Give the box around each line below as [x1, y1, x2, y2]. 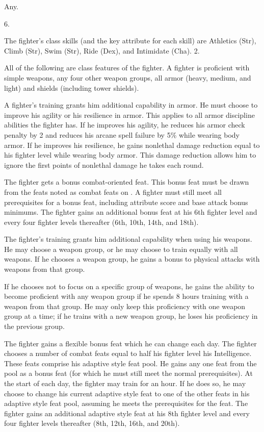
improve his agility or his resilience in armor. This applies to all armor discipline [4, 109, 255, 120]
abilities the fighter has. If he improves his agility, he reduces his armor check [4, 119, 245, 130]
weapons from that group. [4, 264, 85, 274]
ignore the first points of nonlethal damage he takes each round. [4, 159, 204, 170]
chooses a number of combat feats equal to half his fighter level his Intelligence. [4, 348, 252, 359]
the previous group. [4, 321, 65, 332]
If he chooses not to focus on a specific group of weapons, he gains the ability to [4, 281, 254, 291]
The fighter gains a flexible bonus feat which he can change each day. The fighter [4, 338, 257, 348]
